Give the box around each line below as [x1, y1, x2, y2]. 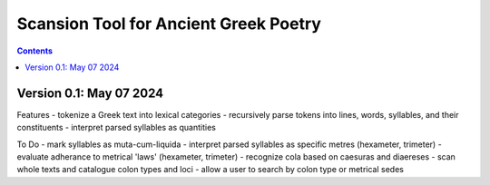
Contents [16, 45, 54, 56]
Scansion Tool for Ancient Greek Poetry [16, 14, 322, 34]
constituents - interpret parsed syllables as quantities [16, 122, 217, 133]
